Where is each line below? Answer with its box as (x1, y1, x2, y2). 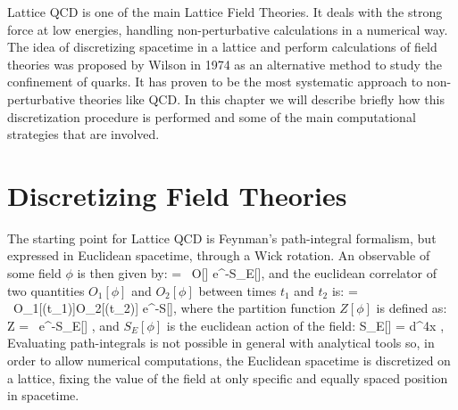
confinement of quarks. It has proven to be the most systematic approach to (7, 72, 423, 91)
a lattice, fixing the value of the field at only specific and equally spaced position (7, 368, 448, 387)
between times (198, 281, 277, 299)
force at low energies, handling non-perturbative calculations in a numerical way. (7, 20, 448, 38)
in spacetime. (7, 386, 79, 405)
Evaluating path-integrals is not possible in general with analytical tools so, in (7, 333, 435, 352)
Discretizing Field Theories (7, 176, 347, 213)
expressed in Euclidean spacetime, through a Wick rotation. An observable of (7, 246, 430, 265)
